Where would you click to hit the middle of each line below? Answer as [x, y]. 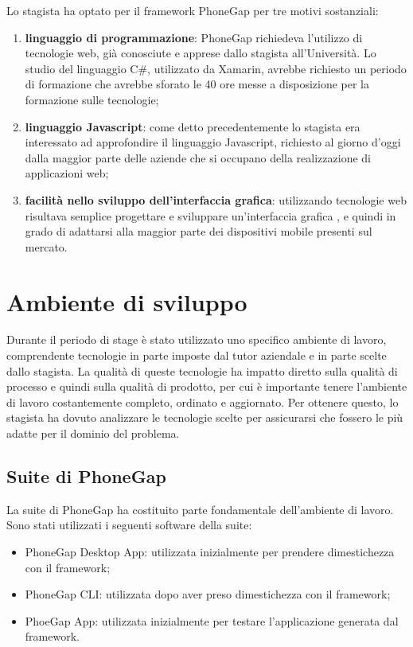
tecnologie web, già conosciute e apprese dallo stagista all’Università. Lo [201, 53]
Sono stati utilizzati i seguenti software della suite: [129, 525]
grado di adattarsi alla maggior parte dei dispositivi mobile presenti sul [199, 231]
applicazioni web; [67, 173]
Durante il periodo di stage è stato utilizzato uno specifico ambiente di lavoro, [197, 339]
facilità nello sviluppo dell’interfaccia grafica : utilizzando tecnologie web [216, 199]
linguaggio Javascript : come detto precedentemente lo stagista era [193, 126]
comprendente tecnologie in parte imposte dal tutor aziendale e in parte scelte [197, 355]
